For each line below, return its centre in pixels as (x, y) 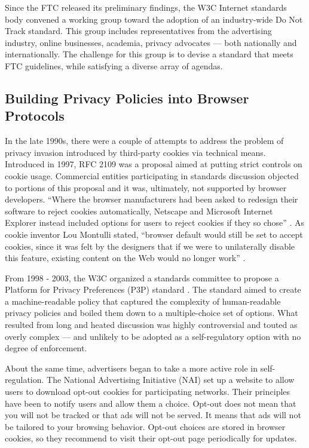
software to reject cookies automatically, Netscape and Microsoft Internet (139, 211)
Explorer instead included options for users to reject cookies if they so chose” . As (155, 223)
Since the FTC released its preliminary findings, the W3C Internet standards (146, 7)
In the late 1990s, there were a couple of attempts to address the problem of (144, 141)
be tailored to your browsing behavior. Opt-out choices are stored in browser (145, 426)
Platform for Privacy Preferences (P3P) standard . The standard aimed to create (153, 289)
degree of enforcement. (46, 348)
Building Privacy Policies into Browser (127, 98)
